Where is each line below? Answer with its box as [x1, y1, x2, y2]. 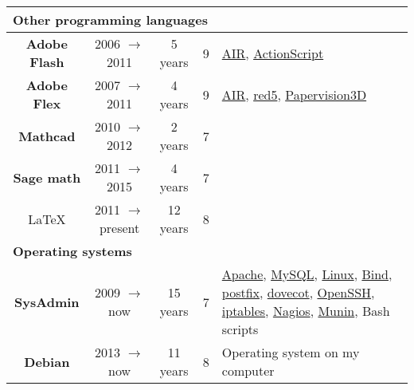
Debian [24, 352, 70, 371]
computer [221, 361, 275, 380]
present [99, 219, 140, 237]
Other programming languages [13, 10, 208, 29]
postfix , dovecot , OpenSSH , [221, 283, 375, 301]
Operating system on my [221, 343, 360, 361]
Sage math [13, 167, 81, 187]
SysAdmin [14, 292, 80, 311]
